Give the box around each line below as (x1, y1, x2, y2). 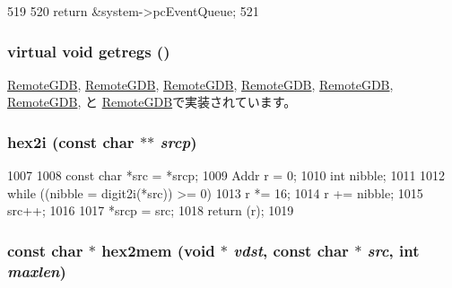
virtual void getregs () (7, 39, 170, 62)
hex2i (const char (7, 130, 135, 153)
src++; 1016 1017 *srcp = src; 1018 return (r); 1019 (7, 201, 294, 220)
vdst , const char (233, 239, 349, 261)
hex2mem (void (101, 239, 215, 261)
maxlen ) (7, 259, 66, 282)
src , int (367, 239, 420, 261)
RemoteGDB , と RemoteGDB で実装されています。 (7, 92, 297, 111)
